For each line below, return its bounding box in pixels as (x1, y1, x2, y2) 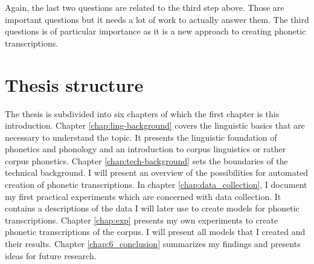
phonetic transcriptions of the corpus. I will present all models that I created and (5, 225, 306, 238)
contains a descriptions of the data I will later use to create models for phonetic (5, 202, 300, 214)
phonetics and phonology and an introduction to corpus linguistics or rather (5, 143, 286, 155)
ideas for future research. (5, 249, 97, 262)
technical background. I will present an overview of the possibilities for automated (5, 166, 309, 179)
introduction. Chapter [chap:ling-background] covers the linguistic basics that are (5, 119, 305, 132)
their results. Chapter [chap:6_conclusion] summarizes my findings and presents (5, 237, 301, 250)
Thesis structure (5, 72, 144, 97)
